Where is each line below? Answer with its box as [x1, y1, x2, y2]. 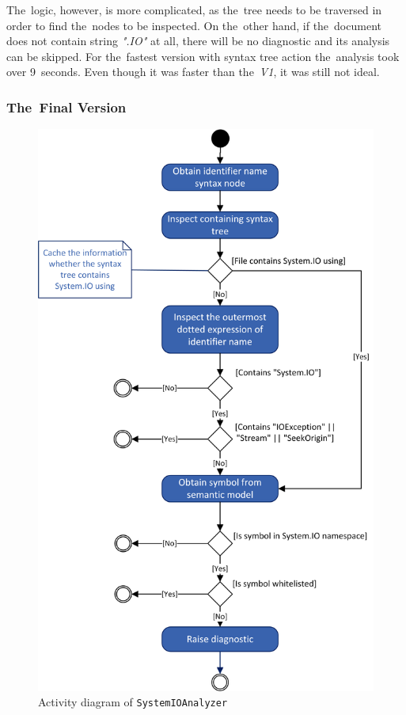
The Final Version [6, 97, 127, 116]
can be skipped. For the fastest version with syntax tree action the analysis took [6, 48, 400, 64]
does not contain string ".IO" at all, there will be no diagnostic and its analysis [6, 32, 390, 49]
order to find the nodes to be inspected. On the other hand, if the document [6, 17, 381, 33]
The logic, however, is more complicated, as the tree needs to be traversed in [6, 2, 382, 17]
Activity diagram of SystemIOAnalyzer [38, 694, 228, 710]
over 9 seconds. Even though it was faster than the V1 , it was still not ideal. [6, 63, 380, 80]
